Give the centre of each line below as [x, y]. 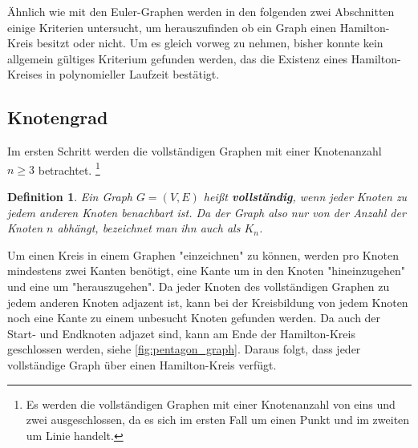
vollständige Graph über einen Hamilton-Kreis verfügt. [142, 364]
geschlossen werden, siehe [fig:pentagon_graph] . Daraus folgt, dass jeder [184, 349]
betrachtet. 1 [69, 168]
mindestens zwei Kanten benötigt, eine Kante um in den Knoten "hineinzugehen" [206, 270]
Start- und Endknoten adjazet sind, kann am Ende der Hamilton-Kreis [181, 333]
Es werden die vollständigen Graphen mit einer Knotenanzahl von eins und [211, 404]
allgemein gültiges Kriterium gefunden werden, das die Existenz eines [178, 58]
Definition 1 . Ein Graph [70, 197]
